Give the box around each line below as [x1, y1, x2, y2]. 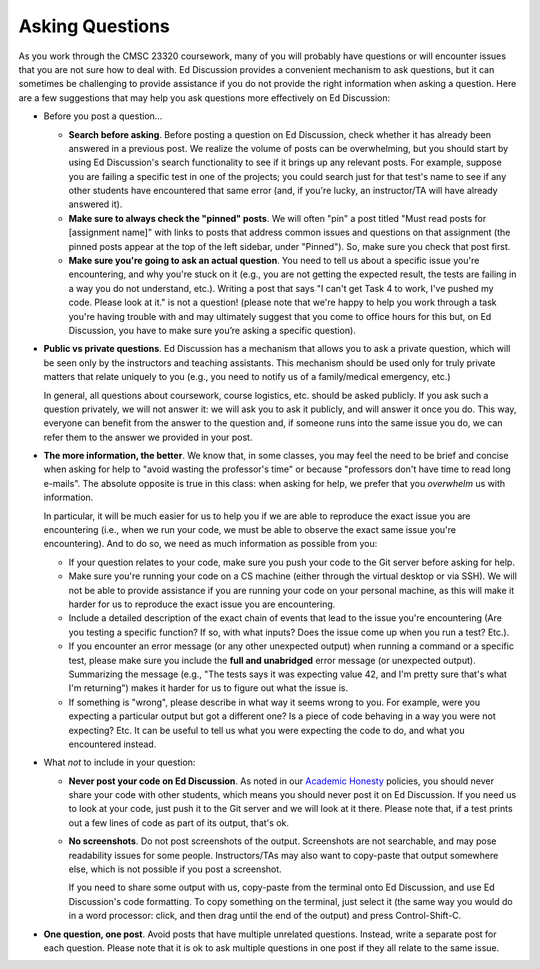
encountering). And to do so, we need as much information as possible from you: [43, 538, 378, 550]
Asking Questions [18, 15, 170, 37]
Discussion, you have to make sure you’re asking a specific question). [68, 324, 357, 336]
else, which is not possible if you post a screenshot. [68, 863, 282, 875]
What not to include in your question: [43, 756, 196, 769]
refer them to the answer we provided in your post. [43, 431, 253, 443]
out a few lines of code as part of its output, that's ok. [68, 816, 290, 829]
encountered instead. [68, 738, 157, 750]
